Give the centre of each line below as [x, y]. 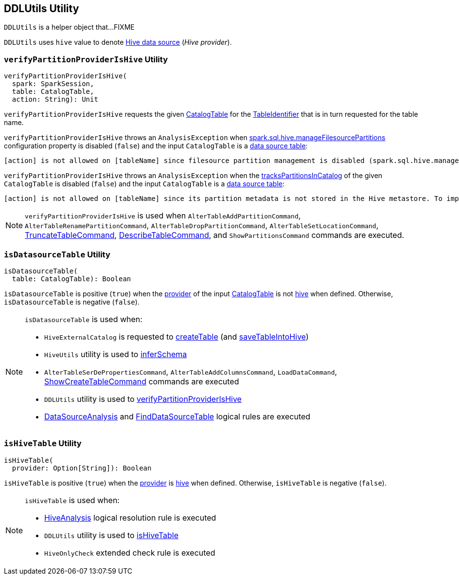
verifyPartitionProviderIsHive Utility [86, 59]
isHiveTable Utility [43, 443]
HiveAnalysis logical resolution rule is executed [130, 517]
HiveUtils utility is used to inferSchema [116, 354]
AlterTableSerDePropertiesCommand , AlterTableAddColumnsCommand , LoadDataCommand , [191, 371]
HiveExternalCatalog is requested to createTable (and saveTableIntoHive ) [177, 336]
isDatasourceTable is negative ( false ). [72, 302]
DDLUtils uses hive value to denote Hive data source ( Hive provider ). [118, 42]
